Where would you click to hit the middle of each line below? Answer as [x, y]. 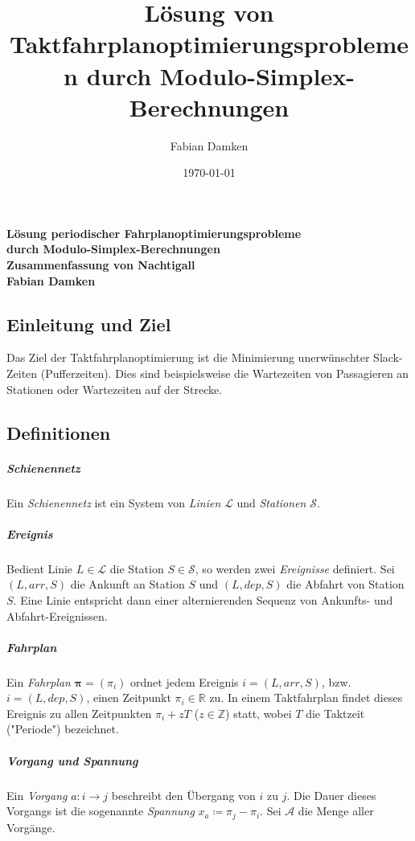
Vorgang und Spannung [72, 760]
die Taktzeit [335, 713]
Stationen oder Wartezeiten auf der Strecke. [115, 389]
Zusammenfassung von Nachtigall [101, 265]
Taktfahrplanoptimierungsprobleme [209, 44]
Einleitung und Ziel [89, 324]
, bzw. [336, 681]
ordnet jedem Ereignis [185, 681]
